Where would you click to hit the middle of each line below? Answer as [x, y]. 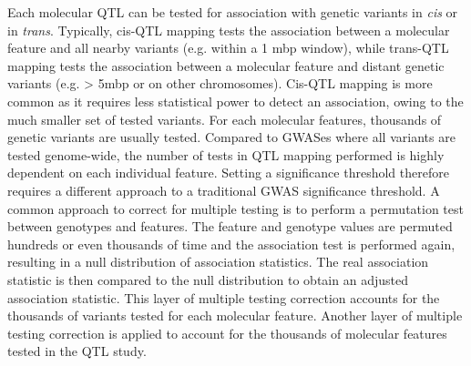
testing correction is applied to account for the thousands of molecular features [227, 333]
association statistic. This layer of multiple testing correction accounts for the [224, 297]
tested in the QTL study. [77, 351]
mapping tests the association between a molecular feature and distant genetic [226, 65]
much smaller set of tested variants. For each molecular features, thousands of [225, 119]
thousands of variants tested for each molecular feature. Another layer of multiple [235, 315]
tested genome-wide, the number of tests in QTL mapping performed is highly [226, 154]
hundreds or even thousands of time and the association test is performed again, [231, 244]
